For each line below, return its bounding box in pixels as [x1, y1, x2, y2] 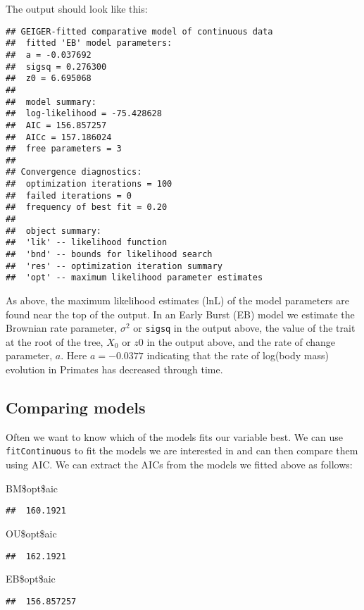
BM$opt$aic [6, 480, 58, 495]
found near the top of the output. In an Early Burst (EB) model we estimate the [6, 306, 355, 321]
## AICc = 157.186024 [6, 132, 112, 142]
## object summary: [6, 225, 102, 236]
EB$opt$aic [6, 571, 56, 586]
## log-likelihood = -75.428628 [6, 108, 162, 119]
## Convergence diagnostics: [6, 167, 142, 178]
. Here [61, 348, 87, 363]
